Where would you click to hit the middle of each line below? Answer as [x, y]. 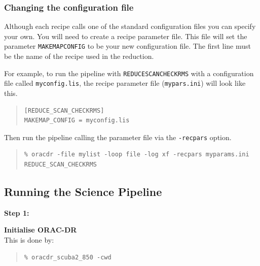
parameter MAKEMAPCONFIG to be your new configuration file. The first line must [127, 46]
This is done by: [29, 239]
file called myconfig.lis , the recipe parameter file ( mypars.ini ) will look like [125, 83]
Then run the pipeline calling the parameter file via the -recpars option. [118, 137]
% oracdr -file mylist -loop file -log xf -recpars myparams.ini [137, 155]
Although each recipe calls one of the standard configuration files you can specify [130, 26]
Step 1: [17, 212]
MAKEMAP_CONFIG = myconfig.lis [77, 121]
